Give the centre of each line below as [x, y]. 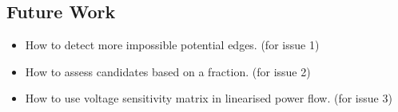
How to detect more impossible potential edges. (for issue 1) [172, 45]
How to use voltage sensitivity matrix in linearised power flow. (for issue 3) [209, 98]
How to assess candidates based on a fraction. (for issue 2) [168, 71]
